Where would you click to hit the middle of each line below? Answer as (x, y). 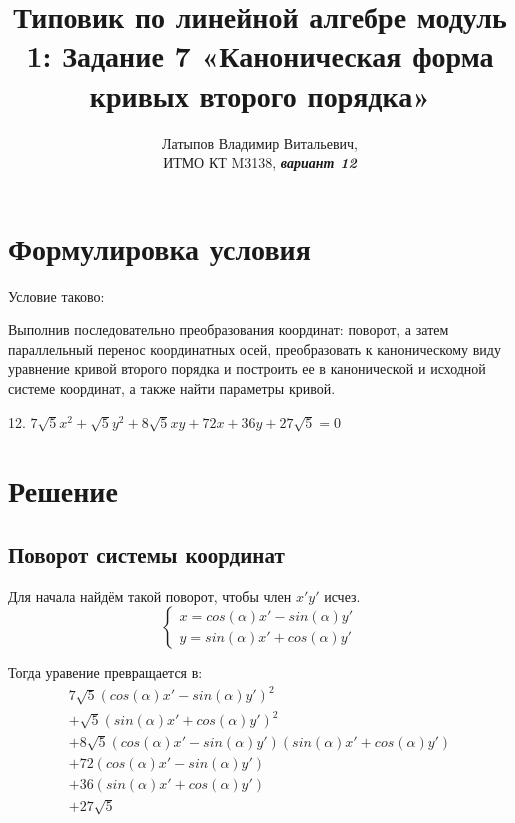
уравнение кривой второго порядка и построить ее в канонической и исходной (247, 368)
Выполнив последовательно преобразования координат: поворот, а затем (228, 329)
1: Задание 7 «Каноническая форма (260, 55)
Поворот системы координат (146, 553)
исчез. (342, 595)
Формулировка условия (159, 247)
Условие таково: (56, 295)
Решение (63, 490)
